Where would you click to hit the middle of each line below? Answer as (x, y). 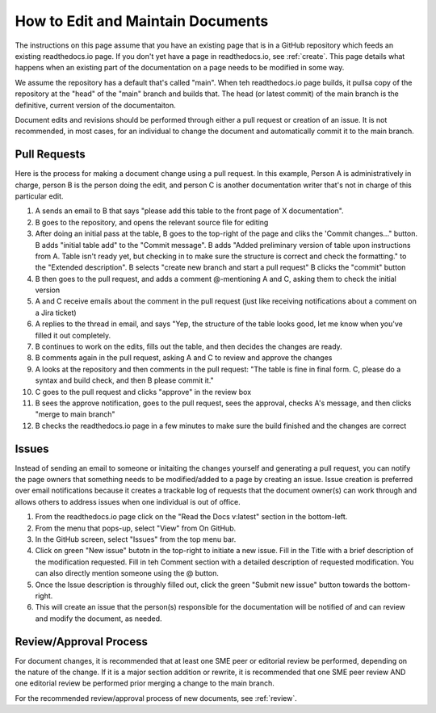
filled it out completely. (73, 335)
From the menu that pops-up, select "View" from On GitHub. (136, 528)
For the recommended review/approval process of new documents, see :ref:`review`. (156, 698)
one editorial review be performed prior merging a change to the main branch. (145, 683)
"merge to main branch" (75, 414)
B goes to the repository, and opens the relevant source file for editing (152, 222)
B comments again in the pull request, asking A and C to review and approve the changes (184, 358)
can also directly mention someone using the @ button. (127, 573)
